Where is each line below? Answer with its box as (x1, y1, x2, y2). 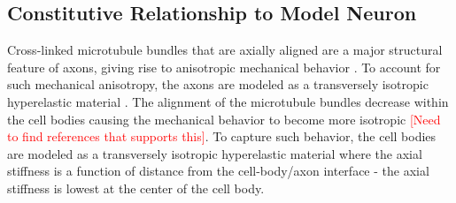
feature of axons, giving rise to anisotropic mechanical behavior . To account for (7, 57, 441, 76)
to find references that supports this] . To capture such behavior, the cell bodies (7, 127, 437, 146)
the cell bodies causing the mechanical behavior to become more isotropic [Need (7, 109, 441, 128)
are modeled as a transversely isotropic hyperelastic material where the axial (7, 144, 422, 162)
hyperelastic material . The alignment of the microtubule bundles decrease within (7, 92, 449, 110)
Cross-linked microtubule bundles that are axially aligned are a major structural (7, 41, 443, 59)
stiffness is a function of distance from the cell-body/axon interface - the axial (7, 162, 429, 180)
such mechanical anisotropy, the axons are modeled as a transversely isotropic (7, 75, 429, 94)
